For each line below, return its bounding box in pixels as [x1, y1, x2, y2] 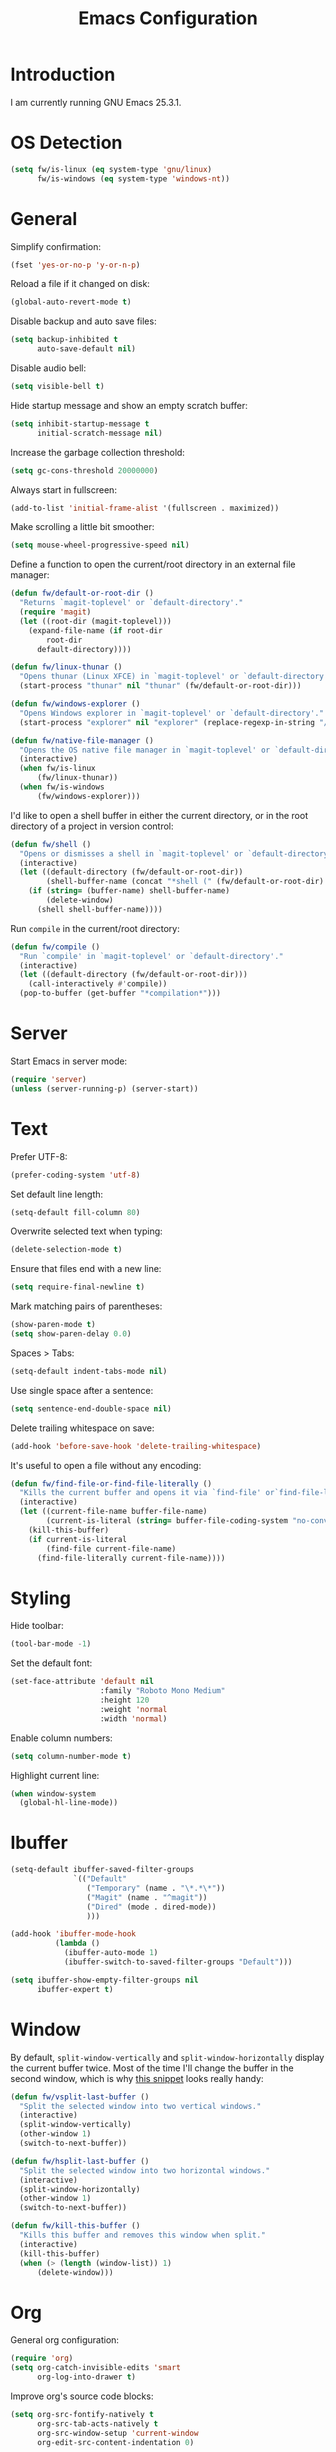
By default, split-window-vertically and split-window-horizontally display [10, 2051, 325, 2063]
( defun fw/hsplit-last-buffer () [10, 2156, 150, 2166]
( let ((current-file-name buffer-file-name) [19, 1507, 208, 1517]
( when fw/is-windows [19, 782, 105, 792]
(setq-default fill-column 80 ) [10, 1207, 141, 1217]
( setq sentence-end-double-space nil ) [10, 1403, 172, 1414]
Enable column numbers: [10, 1732, 113, 1744]
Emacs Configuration [78, 7, 258, 30]
